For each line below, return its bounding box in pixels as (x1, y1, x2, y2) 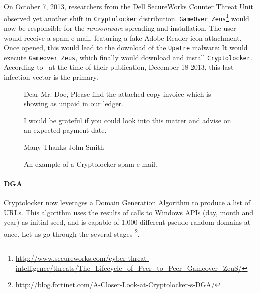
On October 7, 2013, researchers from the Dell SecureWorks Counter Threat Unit (4, 1, 253, 11)
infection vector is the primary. (4, 72, 98, 82)
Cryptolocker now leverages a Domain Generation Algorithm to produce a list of (4, 197, 251, 207)
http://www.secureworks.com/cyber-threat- (15, 252, 149, 263)
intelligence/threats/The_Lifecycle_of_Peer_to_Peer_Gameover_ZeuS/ (15, 262, 242, 273)
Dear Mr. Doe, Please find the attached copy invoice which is (24, 88, 211, 99)
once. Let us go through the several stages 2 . (4, 227, 140, 239)
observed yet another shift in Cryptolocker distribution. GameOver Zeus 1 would (4, 11, 249, 23)
